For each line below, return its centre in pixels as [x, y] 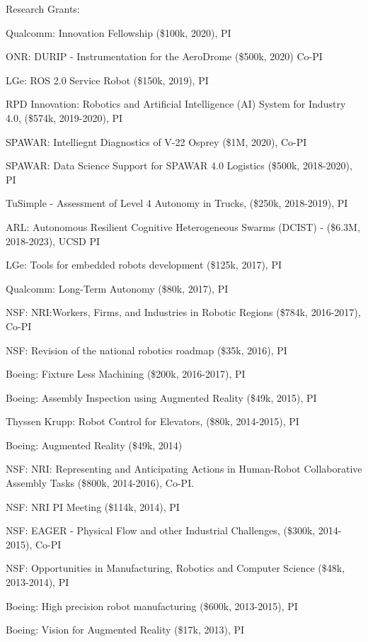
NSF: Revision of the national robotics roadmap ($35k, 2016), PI [146, 350]
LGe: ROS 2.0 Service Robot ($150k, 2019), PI [107, 80]
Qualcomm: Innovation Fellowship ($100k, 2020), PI [119, 32]
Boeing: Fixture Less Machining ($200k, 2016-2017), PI [126, 374]
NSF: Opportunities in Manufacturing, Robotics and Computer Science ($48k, [176, 568]
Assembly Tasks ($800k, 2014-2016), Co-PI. [100, 483]
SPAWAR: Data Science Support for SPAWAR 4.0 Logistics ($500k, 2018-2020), [179, 165]
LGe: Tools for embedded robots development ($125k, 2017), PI [144, 265]
